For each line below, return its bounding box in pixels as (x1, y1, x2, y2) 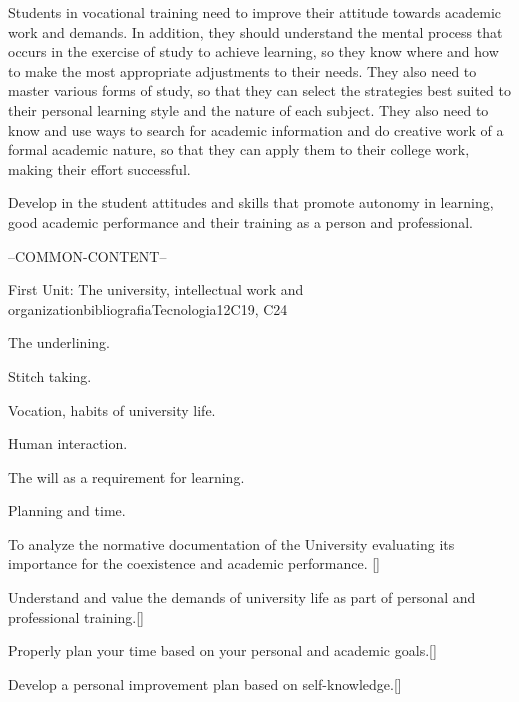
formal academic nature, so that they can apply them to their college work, (8, 139, 470, 160)
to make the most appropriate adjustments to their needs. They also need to (8, 60, 477, 81)
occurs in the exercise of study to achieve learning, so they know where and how (8, 41, 499, 62)
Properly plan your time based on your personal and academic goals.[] (8, 640, 437, 661)
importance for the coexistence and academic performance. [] (8, 553, 380, 574)
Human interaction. (8, 433, 128, 454)
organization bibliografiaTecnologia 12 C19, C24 (8, 298, 288, 319)
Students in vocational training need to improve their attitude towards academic (8, 2, 502, 22)
